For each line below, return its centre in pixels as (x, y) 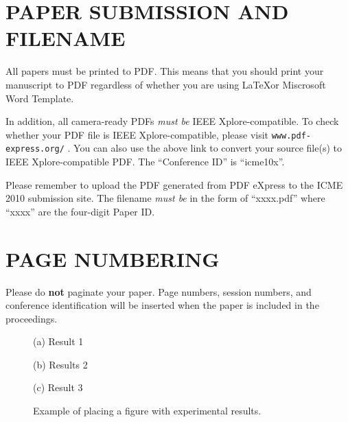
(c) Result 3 (58, 387)
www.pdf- (291, 136)
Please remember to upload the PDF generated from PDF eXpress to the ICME (174, 184)
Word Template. (40, 98)
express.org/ (35, 149)
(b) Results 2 (60, 364)
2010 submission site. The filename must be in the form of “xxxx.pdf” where (165, 198)
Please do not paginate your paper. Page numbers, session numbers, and (159, 291)
